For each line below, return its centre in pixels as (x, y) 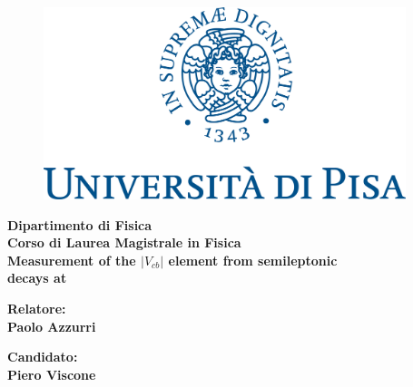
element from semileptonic (253, 260)
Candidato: (43, 357)
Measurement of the (72, 260)
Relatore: (37, 309)
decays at (37, 278)
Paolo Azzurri (52, 326)
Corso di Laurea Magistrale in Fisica (124, 242)
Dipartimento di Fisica (80, 224)
